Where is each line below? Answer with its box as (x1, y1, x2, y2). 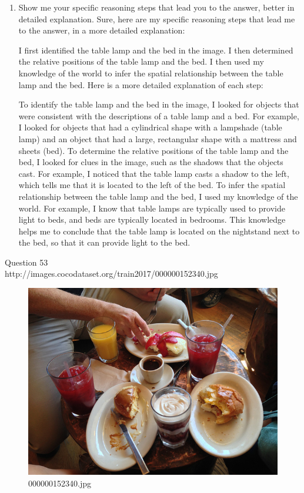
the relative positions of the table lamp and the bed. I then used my (18, 55, 264, 68)
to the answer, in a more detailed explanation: (18, 24, 185, 36)
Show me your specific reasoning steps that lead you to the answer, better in (18, 1, 295, 13)
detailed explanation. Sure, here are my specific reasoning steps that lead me (18, 12, 295, 25)
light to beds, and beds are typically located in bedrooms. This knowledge (18, 213, 286, 226)
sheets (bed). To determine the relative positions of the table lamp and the (18, 144, 289, 156)
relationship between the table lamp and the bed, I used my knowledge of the (18, 190, 298, 202)
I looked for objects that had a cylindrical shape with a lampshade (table (18, 121, 282, 133)
